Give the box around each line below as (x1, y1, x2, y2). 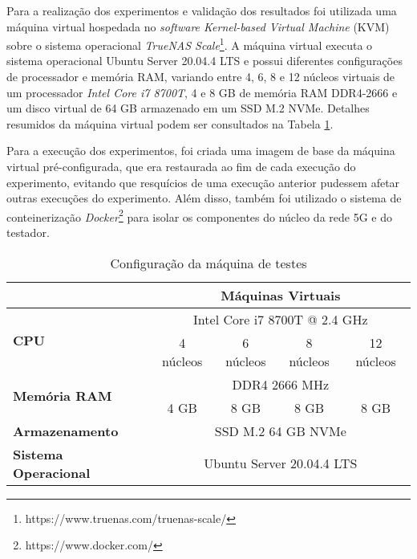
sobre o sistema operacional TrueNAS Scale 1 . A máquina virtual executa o (6, 35, 373, 53)
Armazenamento (13, 421, 119, 440)
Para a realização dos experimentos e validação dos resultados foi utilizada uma (6, 2, 397, 18)
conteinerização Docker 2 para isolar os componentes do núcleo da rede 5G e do (6, 206, 392, 225)
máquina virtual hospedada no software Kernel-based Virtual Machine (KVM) (6, 18, 390, 35)
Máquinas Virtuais (221, 285, 341, 304)
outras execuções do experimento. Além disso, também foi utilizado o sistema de (6, 190, 402, 206)
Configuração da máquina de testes (110, 253, 307, 272)
